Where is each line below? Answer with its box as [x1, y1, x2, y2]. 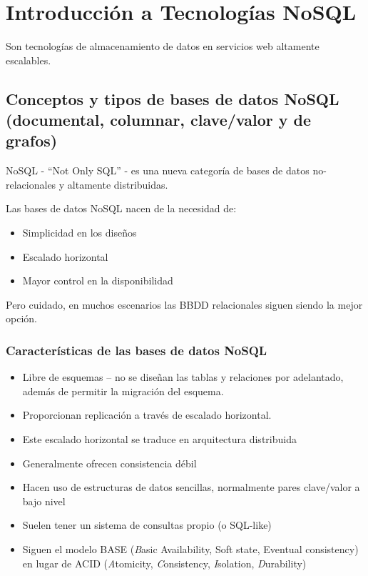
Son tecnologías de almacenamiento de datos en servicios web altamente [6, 39, 320, 54]
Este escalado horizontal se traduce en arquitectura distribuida [22, 432, 297, 447]
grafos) [6, 129, 58, 152]
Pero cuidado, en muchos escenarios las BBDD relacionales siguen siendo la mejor [6, 297, 363, 312]
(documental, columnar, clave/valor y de [6, 109, 311, 131]
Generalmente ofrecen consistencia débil [22, 455, 197, 470]
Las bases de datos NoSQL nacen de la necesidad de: [6, 201, 237, 216]
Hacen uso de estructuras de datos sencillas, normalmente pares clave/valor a [22, 480, 360, 495]
